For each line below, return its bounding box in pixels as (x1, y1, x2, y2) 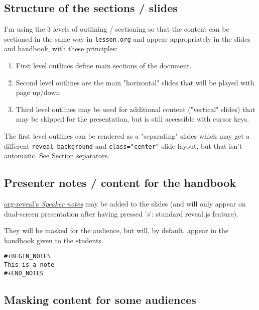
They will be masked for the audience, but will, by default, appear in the (4, 225, 229, 236)
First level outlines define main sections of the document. (16, 60, 192, 71)
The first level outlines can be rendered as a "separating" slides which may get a (4, 131, 250, 141)
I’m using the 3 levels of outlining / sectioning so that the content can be (4, 24, 229, 34)
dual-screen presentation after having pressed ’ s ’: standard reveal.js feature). (4, 208, 238, 219)
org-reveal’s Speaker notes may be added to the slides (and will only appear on (4, 198, 246, 209)
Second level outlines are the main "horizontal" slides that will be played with (16, 77, 254, 87)
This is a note (4, 261, 55, 269)
